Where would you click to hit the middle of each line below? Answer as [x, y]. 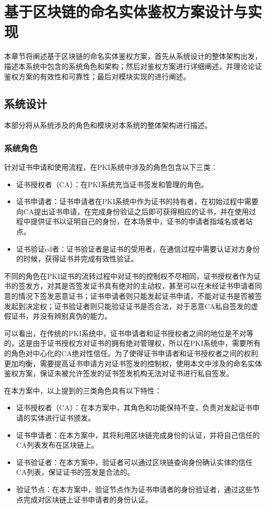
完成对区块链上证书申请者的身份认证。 [88, 499]
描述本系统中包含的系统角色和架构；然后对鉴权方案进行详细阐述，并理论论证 [133, 66]
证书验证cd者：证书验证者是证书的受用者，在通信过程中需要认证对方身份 [138, 248]
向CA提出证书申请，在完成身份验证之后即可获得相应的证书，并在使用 [132, 211]
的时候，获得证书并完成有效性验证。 [77, 259]
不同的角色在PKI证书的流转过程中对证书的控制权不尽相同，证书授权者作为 [129, 275]
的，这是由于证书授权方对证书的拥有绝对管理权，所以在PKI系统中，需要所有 [132, 343]
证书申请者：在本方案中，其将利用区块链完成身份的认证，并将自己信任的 [138, 435]
